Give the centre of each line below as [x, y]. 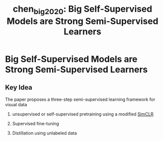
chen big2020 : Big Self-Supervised [82, 10]
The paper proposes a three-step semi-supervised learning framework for [80, 99]
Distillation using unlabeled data [44, 133]
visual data [16, 104]
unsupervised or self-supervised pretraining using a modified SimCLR [83, 114]
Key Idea [19, 87]
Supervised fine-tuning [36, 123]
